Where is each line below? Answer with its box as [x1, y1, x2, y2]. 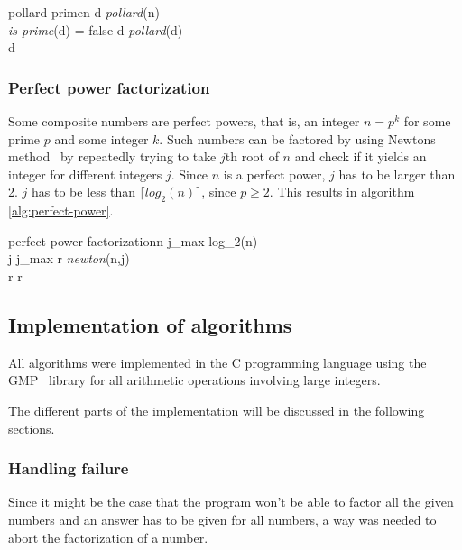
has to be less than [32, 182, 135, 201]
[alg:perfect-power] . [8, 201, 114, 220]
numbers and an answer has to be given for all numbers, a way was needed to [8, 509, 437, 528]
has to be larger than [338, 164, 456, 183]
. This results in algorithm [269, 182, 415, 201]
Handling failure [8, 457, 129, 480]
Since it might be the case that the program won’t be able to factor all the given [8, 492, 454, 511]
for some [403, 112, 451, 130]
